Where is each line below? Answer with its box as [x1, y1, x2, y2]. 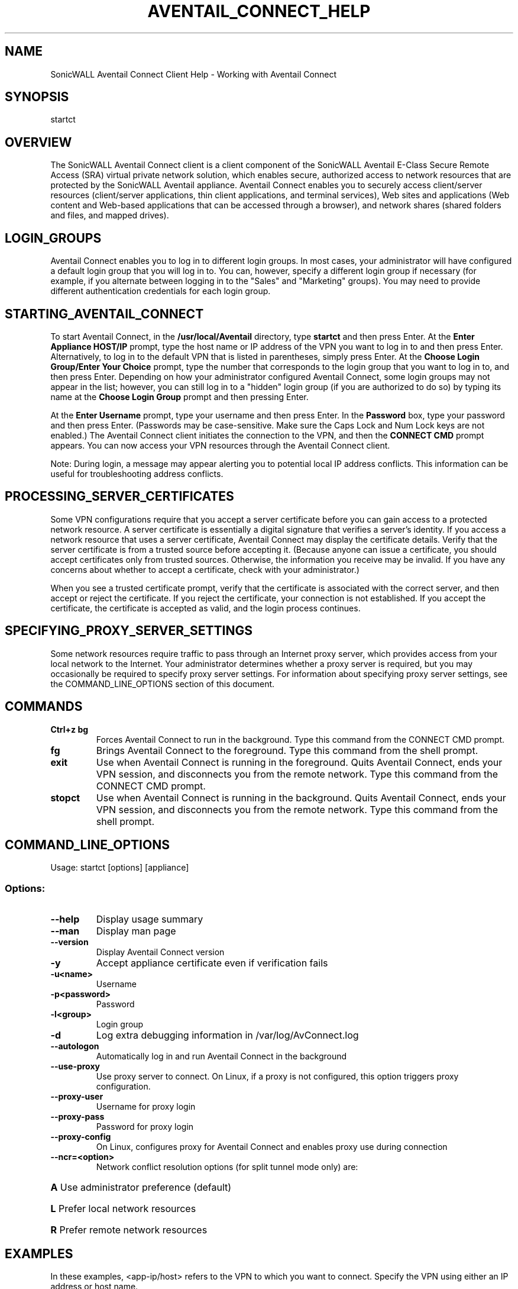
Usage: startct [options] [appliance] [50, 862, 189, 873]
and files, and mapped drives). [50, 210, 169, 221]
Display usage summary [96, 913, 203, 926]
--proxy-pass [50, 1111, 105, 1122]
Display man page [96, 925, 176, 937]
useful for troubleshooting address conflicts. [50, 468, 224, 479]
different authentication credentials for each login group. [50, 286, 271, 297]
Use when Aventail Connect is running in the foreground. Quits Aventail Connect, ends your [96, 756, 503, 768]
